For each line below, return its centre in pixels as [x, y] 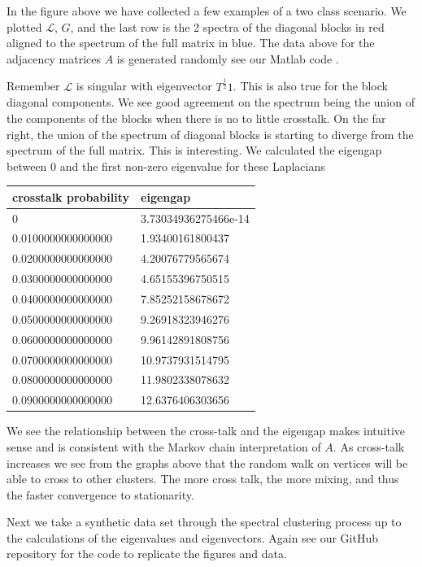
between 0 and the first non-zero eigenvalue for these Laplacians [166, 166]
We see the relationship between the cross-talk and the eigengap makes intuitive [206, 431]
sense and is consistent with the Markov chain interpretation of [164, 446]
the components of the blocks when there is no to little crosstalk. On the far [196, 118]
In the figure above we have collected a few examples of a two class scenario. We [207, 11]
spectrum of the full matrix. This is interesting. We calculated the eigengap [194, 150]
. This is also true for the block [310, 86]
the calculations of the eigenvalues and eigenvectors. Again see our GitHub [193, 537]
